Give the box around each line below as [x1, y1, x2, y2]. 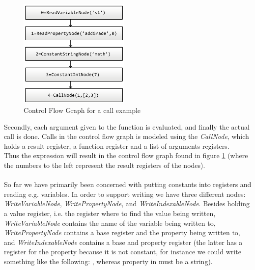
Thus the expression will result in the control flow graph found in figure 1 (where [4, 150, 248, 161]
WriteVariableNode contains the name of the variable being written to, [4, 217, 216, 228]
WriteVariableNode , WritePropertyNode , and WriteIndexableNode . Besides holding [4, 198, 250, 209]
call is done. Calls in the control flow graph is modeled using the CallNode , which [4, 131, 249, 141]
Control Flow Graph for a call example [24, 105, 141, 115]
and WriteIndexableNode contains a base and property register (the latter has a [4, 237, 243, 247]
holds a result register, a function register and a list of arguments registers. [4, 140, 229, 151]
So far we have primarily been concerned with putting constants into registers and [4, 179, 252, 189]
